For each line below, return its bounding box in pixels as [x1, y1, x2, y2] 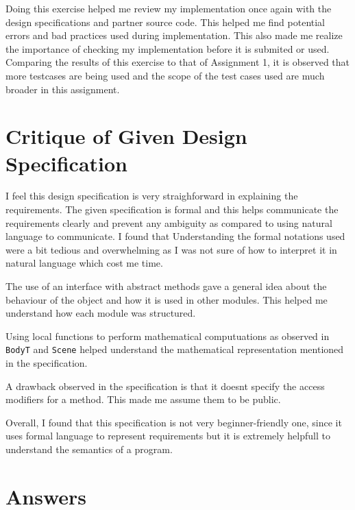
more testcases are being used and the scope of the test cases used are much [5, 68, 325, 82]
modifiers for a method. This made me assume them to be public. [5, 392, 281, 406]
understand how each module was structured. [5, 306, 196, 320]
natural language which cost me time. [5, 256, 163, 270]
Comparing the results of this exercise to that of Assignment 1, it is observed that [5, 55, 350, 69]
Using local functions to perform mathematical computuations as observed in [5, 328, 330, 343]
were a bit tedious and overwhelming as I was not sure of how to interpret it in [5, 242, 337, 256]
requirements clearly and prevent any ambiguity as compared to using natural [5, 215, 332, 230]
